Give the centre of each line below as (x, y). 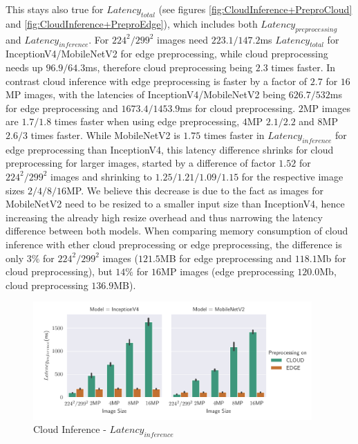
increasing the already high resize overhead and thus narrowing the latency (164, 217)
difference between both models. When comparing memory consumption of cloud (177, 231)
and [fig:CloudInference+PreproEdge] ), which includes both (132, 23)
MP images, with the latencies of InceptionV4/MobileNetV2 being (146, 94)
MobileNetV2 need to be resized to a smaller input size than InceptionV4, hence (175, 204)
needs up (24, 67)
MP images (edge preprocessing (228, 271)
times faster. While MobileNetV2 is (105, 135)
